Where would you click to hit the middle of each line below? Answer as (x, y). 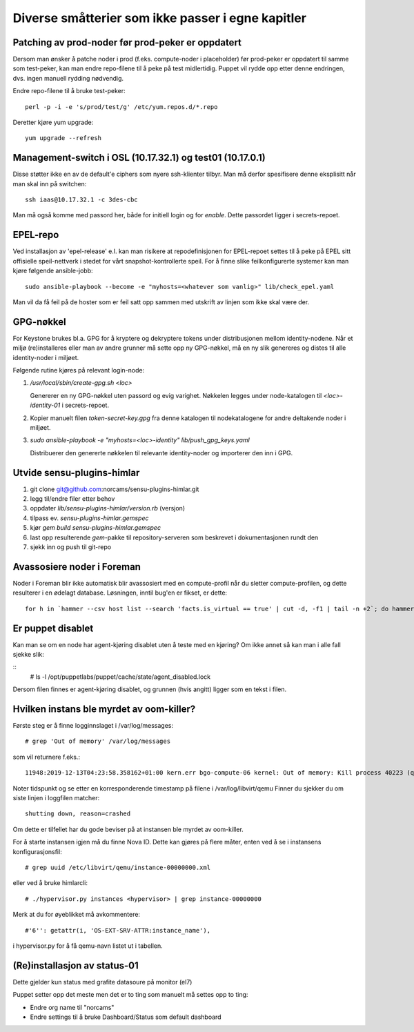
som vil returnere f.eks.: (47, 757)
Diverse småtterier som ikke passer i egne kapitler (160, 18)
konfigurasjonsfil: (37, 851)
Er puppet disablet (53, 628)
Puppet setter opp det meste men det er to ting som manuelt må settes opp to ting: (130, 995)
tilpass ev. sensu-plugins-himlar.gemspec (89, 518)
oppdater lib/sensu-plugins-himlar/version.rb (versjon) (108, 508)
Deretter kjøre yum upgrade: (53, 122)
